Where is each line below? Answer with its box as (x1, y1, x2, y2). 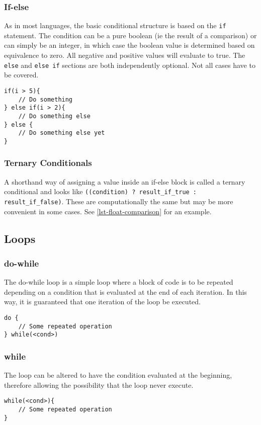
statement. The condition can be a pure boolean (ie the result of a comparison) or (4, 30, 257, 40)
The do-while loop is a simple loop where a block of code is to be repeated (4, 277, 233, 287)
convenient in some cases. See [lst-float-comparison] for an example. (4, 206, 212, 216)
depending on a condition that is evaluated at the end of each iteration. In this (4, 286, 247, 297)
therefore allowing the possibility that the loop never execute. (4, 379, 194, 390)
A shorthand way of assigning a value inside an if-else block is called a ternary (4, 176, 245, 187)
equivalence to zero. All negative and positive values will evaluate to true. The (4, 50, 245, 60)
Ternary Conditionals (4, 156, 92, 169)
